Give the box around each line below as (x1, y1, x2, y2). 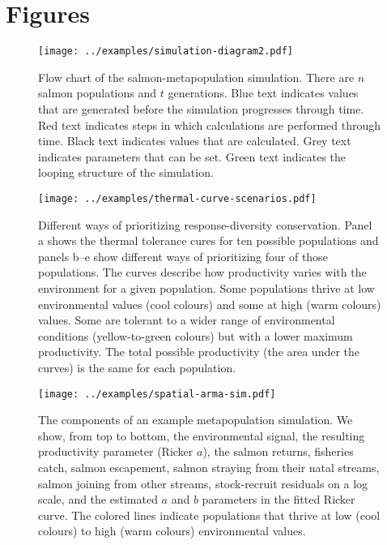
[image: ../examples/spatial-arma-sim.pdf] (38, 388, 276, 400)
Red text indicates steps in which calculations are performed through (38, 116, 381, 133)
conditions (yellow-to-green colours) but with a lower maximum (38, 327, 353, 344)
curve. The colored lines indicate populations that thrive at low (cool (38, 506, 381, 523)
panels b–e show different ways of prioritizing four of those (38, 247, 328, 264)
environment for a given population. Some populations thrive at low (38, 279, 375, 296)
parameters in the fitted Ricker (202, 491, 355, 508)
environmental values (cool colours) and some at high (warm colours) (38, 295, 381, 312)
